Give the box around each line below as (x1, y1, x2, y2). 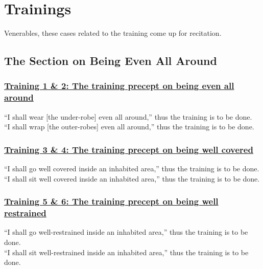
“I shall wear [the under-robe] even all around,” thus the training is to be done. (4, 111, 252, 122)
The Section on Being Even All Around (4, 53, 217, 69)
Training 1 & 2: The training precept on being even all (4, 79, 234, 92)
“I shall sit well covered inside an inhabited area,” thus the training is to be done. (4, 173, 260, 184)
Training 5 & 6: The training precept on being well (4, 195, 219, 208)
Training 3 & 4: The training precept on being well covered (4, 143, 253, 155)
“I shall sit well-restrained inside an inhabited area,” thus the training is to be (4, 246, 249, 257)
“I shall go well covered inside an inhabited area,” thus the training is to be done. (4, 163, 259, 174)
